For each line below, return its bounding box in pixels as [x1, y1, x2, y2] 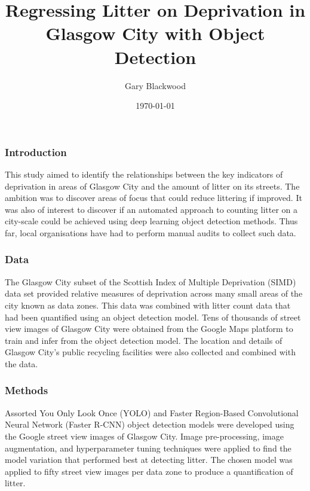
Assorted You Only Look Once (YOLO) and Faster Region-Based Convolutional [5, 406, 299, 419]
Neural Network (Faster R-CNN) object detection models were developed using [5, 418, 294, 431]
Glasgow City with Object [45, 21, 265, 45]
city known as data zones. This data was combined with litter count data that [5, 298, 291, 311]
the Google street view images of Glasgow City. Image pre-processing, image [5, 429, 284, 442]
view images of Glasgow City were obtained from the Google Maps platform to [5, 322, 293, 335]
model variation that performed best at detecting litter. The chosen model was [5, 453, 293, 466]
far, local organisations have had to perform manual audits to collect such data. [5, 226, 296, 239]
